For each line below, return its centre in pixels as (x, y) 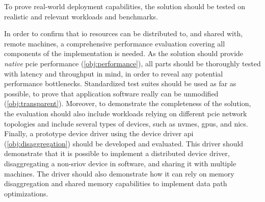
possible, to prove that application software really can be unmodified (111, 93)
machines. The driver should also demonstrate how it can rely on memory (119, 173)
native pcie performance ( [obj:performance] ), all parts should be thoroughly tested (132, 63)
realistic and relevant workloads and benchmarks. (81, 16)
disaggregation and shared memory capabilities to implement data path (116, 183)
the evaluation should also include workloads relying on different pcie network (126, 113)
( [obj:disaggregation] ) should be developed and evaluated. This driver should (124, 143)
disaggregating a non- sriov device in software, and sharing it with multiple (120, 163)
